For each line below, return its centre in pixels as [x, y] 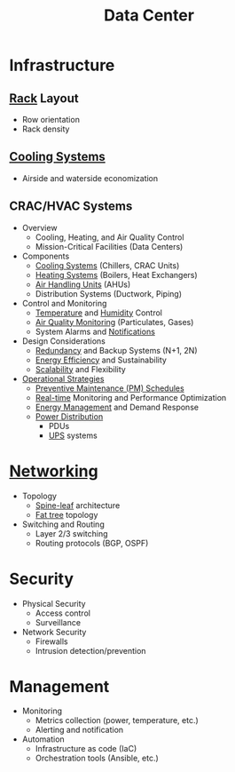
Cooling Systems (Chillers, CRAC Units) [107, 265]
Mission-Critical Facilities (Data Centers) [109, 246]
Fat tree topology [67, 514]
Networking [54, 471]
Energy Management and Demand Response [117, 407]
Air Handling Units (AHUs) [83, 284]
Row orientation [51, 119]
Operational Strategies [63, 378]
